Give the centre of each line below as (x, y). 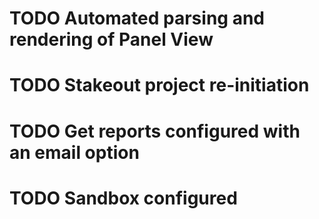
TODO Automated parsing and (137, 18)
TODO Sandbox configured (123, 198)
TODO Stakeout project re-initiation (159, 85)
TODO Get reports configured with (155, 131)
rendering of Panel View (111, 39)
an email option (74, 152)
